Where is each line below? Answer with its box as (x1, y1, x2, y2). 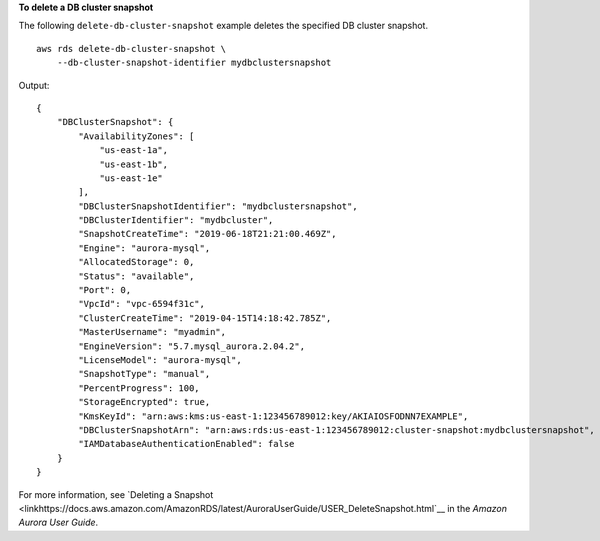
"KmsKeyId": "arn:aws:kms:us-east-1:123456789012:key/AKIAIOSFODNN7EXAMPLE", (78, 410, 469, 422)
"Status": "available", (78, 270, 195, 282)
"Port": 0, (78, 285, 132, 296)
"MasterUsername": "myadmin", (78, 326, 227, 338)
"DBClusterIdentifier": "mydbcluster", (78, 215, 274, 226)
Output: (18, 79, 50, 91)
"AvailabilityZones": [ (78, 130, 195, 142)
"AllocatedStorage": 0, (78, 256, 195, 268)
